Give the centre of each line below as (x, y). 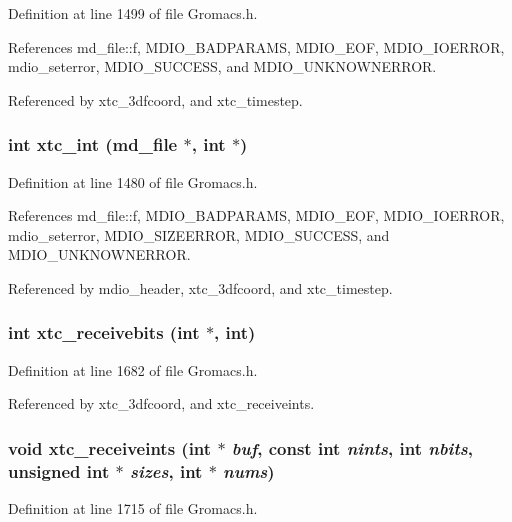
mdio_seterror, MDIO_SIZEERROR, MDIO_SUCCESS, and (199, 234)
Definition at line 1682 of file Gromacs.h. (133, 369)
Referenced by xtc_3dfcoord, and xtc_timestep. (155, 99)
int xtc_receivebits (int (104, 332)
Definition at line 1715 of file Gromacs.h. (133, 508)
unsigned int (59, 470)
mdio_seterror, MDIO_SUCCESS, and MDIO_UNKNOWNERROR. (222, 66)
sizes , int (166, 470)
